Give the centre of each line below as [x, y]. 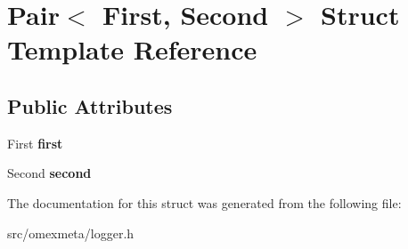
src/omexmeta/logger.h [71, 233]
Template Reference [132, 49]
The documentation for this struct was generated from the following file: [204, 202]
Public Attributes [90, 105]
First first [35, 143]
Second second [49, 173]
